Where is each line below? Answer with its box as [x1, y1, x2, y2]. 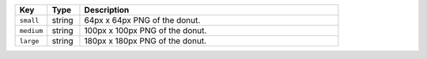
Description [84, 5, 130, 15]
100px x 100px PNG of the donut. [84, 25, 207, 35]
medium [19, 26, 43, 35]
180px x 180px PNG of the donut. [84, 35, 207, 46]
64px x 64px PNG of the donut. [84, 15, 201, 25]
